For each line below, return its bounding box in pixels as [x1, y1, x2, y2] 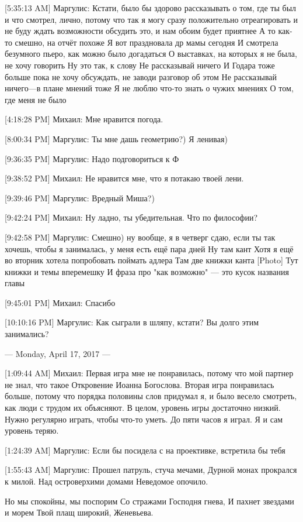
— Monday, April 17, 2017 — [5, 347, 110, 359]
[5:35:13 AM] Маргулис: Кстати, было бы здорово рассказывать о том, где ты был [5, 2, 297, 13]
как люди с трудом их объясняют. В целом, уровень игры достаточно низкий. [5, 401, 281, 414]
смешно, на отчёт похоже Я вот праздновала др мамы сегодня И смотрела [15, 36, 278, 48]
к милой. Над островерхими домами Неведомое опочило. [5, 475, 208, 487]
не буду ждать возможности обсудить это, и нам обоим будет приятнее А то [5, 25, 276, 37]
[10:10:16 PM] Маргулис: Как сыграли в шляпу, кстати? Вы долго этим [5, 316, 259, 328]
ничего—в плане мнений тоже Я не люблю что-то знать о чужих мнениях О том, [5, 82, 294, 94]
